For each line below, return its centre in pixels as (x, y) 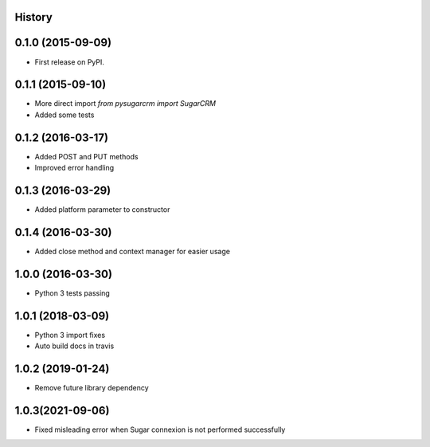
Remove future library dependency (92, 388)
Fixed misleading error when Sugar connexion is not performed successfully (160, 429)
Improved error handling (74, 168)
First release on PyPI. (70, 62)
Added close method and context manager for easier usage (133, 251)
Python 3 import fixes (70, 335)
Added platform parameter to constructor (102, 210)
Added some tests (64, 115)
